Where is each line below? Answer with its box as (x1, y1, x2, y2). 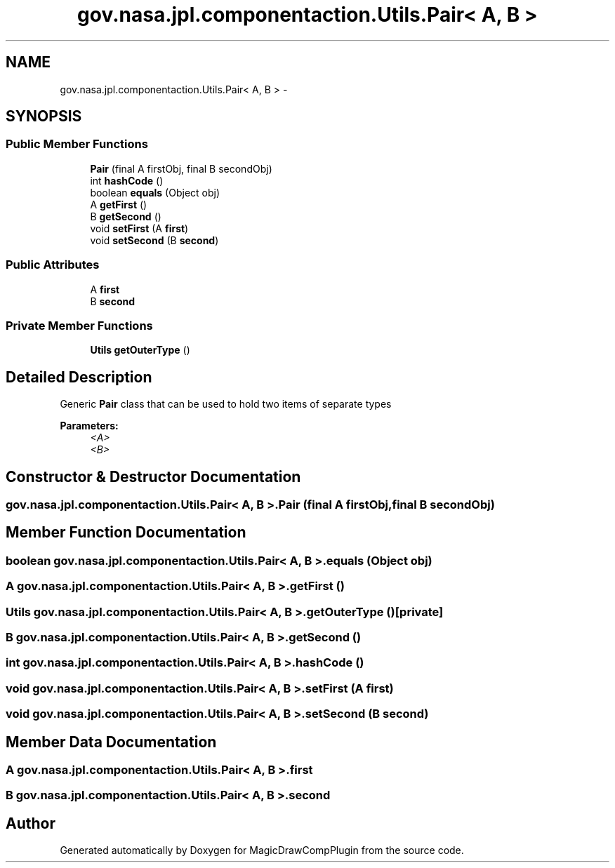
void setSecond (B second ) (90, 234, 219, 246)
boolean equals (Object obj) (90, 186, 220, 199)
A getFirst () (90, 198, 147, 211)
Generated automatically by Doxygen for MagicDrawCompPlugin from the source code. (60, 844, 464, 857)
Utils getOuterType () (90, 344, 190, 356)
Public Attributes (6, 258, 100, 272)
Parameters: (60, 420, 119, 432)
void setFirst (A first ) (90, 222, 189, 234)
